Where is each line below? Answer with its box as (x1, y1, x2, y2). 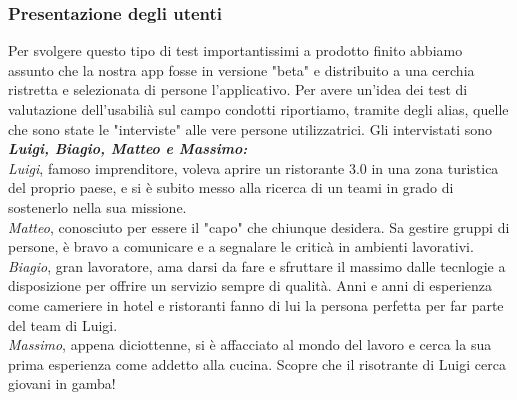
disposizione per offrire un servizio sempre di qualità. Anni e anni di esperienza (8, 275, 493, 296)
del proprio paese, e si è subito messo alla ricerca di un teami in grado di (8, 177, 454, 198)
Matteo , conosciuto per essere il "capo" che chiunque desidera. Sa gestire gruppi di (8, 216, 510, 237)
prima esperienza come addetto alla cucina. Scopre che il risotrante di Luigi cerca (8, 353, 506, 374)
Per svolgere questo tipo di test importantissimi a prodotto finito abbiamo (8, 40, 463, 61)
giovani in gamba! (8, 373, 116, 394)
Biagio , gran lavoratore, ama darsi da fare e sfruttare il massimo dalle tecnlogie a (8, 255, 506, 276)
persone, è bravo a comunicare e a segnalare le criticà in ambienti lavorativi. (8, 236, 474, 257)
